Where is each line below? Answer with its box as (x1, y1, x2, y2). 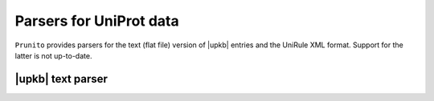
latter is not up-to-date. (14, 50, 92, 60)
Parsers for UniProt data (14, 12, 180, 30)
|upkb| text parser (14, 72, 108, 86)
